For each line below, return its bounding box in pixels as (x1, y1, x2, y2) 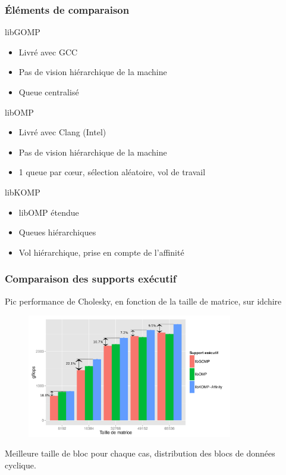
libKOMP (5, 185, 40, 198)
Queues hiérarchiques (18, 226, 96, 238)
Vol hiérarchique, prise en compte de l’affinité (18, 246, 184, 258)
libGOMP (5, 26, 40, 38)
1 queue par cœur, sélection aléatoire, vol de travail (18, 166, 206, 178)
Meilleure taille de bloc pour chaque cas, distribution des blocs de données (5, 447, 275, 460)
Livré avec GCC (18, 45, 78, 58)
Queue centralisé (18, 86, 79, 98)
